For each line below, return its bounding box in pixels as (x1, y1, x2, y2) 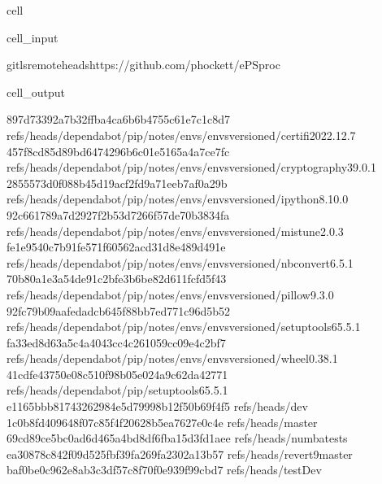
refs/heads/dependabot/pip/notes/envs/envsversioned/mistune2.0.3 (7, 222, 344, 239)
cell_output (7, 83, 65, 100)
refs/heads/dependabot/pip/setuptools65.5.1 (7, 382, 228, 399)
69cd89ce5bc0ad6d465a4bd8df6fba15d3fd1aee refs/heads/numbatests (7, 429, 348, 447)
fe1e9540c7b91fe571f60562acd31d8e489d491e (7, 238, 226, 255)
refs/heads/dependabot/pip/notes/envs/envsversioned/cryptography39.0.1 (7, 159, 376, 176)
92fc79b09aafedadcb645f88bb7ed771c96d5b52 (7, 302, 230, 319)
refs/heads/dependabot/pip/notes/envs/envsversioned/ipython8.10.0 (7, 190, 349, 207)
